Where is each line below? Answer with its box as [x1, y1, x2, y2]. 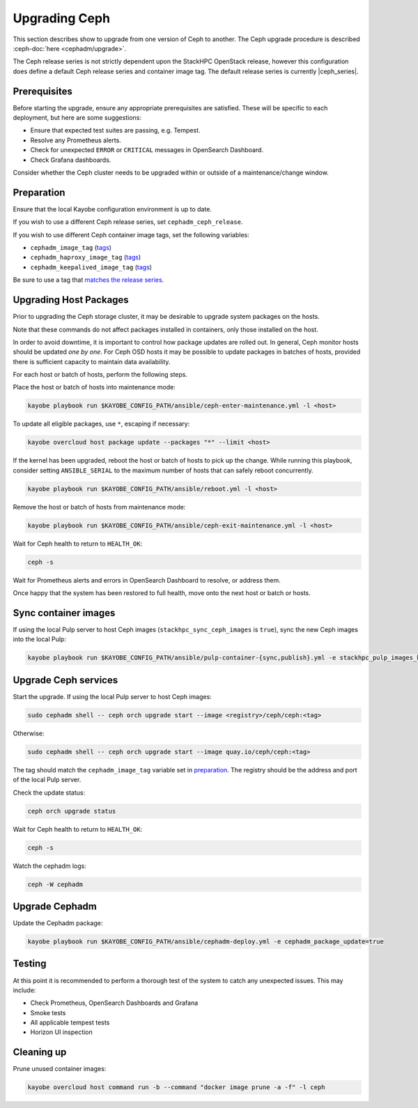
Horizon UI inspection [30, 1028, 93, 1036]
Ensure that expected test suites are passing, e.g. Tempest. [30, 126, 201, 135]
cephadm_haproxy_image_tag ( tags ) [30, 253, 141, 262]
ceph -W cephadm [27, 880, 84, 888]
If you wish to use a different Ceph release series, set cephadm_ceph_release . [13, 218, 243, 226]
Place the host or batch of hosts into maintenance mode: [13, 383, 176, 391]
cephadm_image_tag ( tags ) [30, 244, 111, 252]
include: [13, 986, 36, 994]
